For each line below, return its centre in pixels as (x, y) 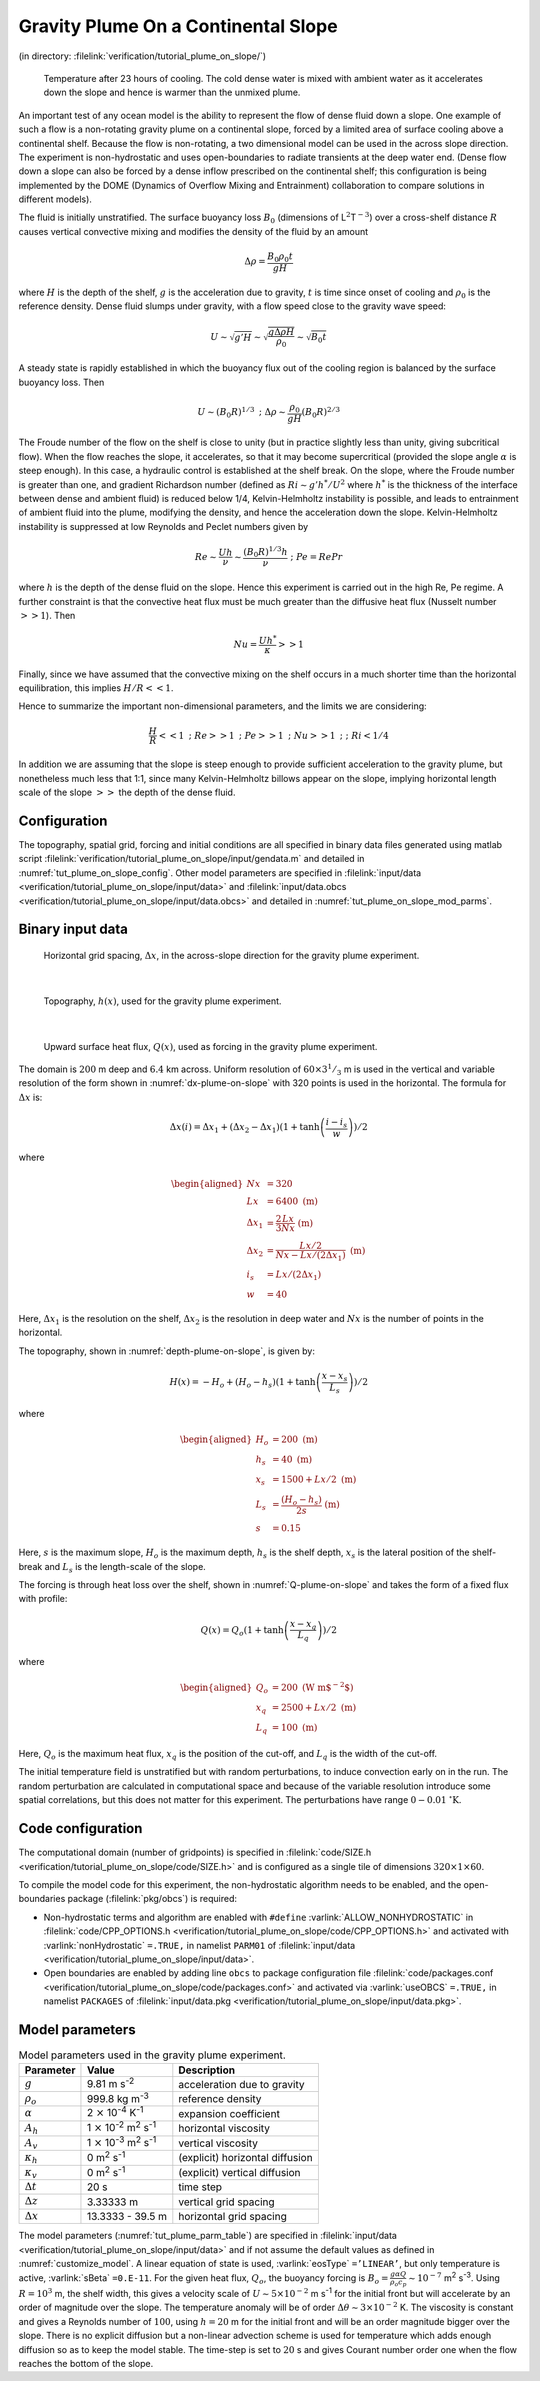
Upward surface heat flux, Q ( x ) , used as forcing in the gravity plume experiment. (210, 1046)
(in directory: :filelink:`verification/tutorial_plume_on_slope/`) (142, 56)
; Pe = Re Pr (317, 556)
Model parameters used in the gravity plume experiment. (152, 2055)
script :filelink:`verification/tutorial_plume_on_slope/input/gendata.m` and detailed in (191, 859)
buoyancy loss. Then (61, 382)
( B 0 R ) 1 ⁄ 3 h (266, 552)
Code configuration (80, 1828)
